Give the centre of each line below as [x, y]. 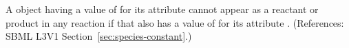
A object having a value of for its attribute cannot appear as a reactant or [162, 9]
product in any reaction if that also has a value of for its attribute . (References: [175, 22]
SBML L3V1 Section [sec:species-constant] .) [99, 36]
